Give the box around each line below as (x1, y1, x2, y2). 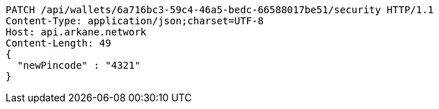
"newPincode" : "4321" (17, 60, 141, 71)
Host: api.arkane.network (6, 26, 147, 37)
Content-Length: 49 (6, 37, 111, 49)
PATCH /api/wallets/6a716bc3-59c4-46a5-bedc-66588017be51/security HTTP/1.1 (6, 4, 434, 15)
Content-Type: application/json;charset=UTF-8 (6, 15, 264, 26)
